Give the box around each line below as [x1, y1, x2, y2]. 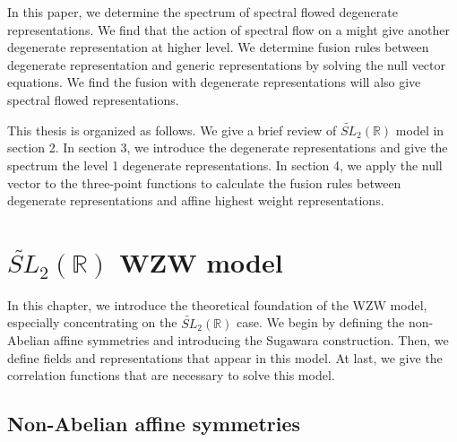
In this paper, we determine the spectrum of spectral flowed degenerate [7, 3, 398, 21]
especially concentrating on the [7, 313, 177, 332]
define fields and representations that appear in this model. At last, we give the [7, 348, 443, 367]
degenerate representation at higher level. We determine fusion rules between [7, 38, 429, 56]
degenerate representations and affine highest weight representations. [7, 191, 384, 210]
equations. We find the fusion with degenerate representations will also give [7, 73, 421, 91]
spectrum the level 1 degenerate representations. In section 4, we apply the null [7, 155, 443, 174]
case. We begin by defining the [237, 313, 405, 332]
